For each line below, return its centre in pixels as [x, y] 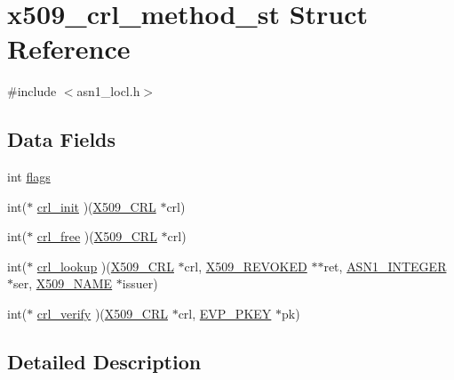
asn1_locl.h [108, 91]
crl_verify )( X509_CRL [102, 314]
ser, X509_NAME [63, 283]
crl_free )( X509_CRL [97, 236]
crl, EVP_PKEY [225, 314]
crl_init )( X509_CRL [96, 206]
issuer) [140, 283]
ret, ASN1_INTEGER [385, 266]
